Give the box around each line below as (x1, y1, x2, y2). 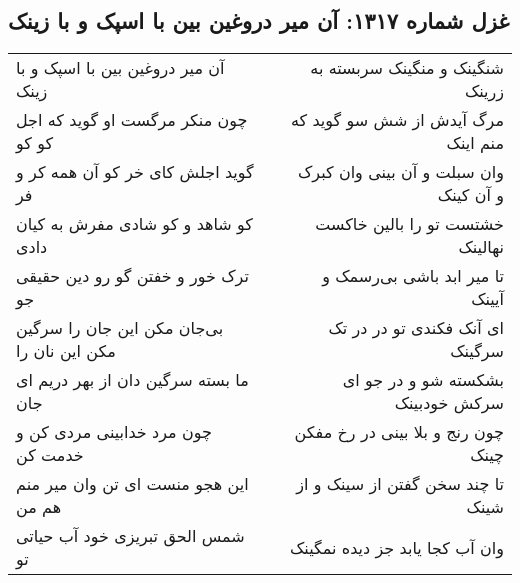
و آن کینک (437, 183, 504, 207)
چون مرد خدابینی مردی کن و (16, 420, 212, 444)
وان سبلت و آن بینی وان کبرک (297, 160, 504, 184)
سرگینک (450, 339, 504, 363)
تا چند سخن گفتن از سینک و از (296, 472, 504, 496)
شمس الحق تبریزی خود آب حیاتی (16, 524, 245, 548)
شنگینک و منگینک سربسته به (310, 56, 504, 80)
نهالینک (458, 235, 504, 259)
